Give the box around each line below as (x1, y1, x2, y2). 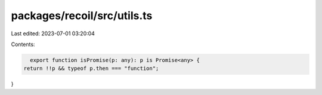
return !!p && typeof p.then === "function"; (23, 65, 159, 72)
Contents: (11, 41, 35, 48)
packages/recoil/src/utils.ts (11, 9, 153, 22)
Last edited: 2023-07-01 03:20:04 (11, 30, 95, 37)
